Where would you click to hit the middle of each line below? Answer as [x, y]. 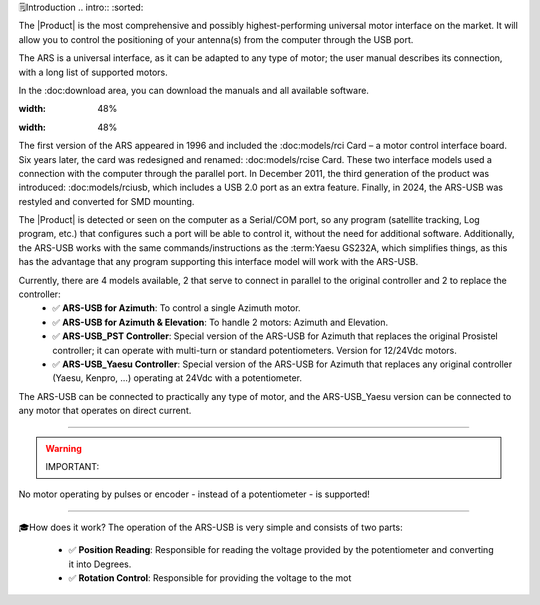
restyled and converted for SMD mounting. [106, 201]
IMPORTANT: [72, 466]
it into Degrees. [100, 564]
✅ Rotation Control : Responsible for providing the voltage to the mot [210, 577]
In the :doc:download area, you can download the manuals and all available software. [194, 90]
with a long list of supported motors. [93, 72]
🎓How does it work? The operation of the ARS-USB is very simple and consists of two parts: [211, 527]
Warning [63, 448]
